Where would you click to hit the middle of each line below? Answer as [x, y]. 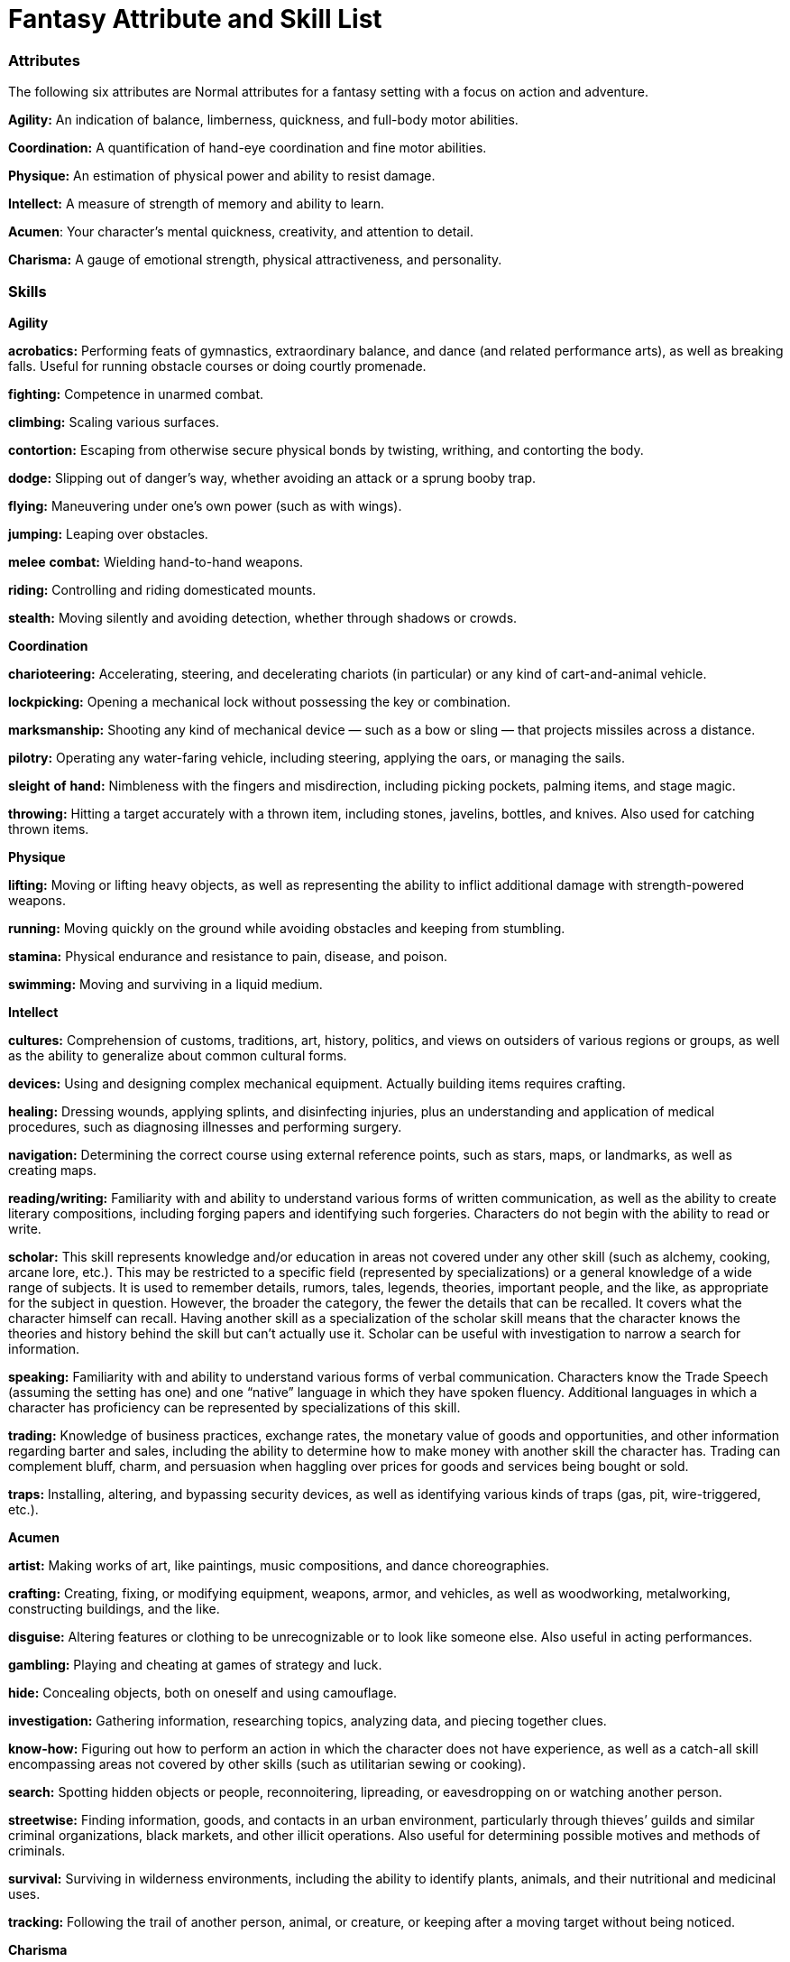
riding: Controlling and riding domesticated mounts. [162, 589]
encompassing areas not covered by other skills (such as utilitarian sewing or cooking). [267, 1763]
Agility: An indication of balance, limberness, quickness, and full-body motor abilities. [263, 120]
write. [25, 1228]
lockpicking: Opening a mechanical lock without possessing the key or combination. [260, 701]
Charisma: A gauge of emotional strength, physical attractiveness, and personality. [255, 260]
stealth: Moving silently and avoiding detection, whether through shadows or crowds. [263, 617]
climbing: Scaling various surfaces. [114, 421]
